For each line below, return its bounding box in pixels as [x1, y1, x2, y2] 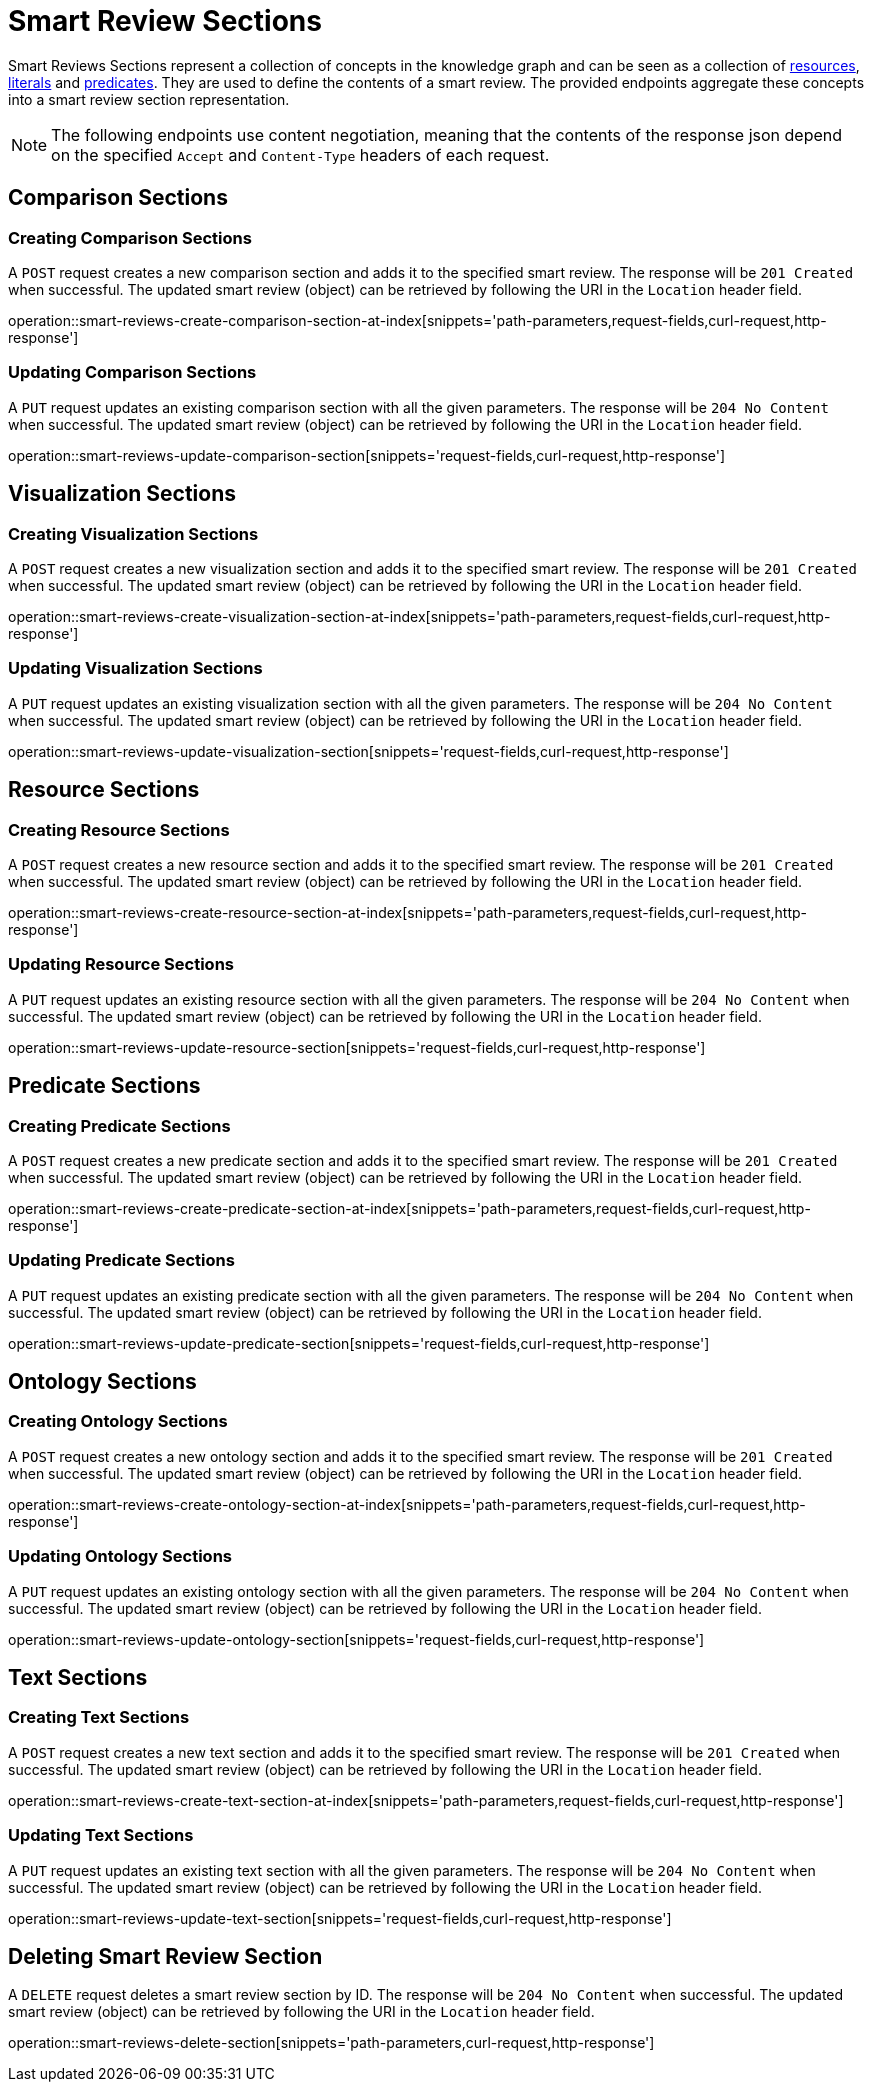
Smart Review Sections [8, 4, 322, 38]
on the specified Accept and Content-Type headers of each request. [51, 144, 550, 165]
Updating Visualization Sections [8, 658, 263, 679]
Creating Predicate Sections [8, 1115, 231, 1136]
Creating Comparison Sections [8, 227, 252, 248]
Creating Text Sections [8, 1707, 190, 1728]
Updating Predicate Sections [8, 1250, 235, 1271]
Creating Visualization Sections [8, 523, 259, 544]
